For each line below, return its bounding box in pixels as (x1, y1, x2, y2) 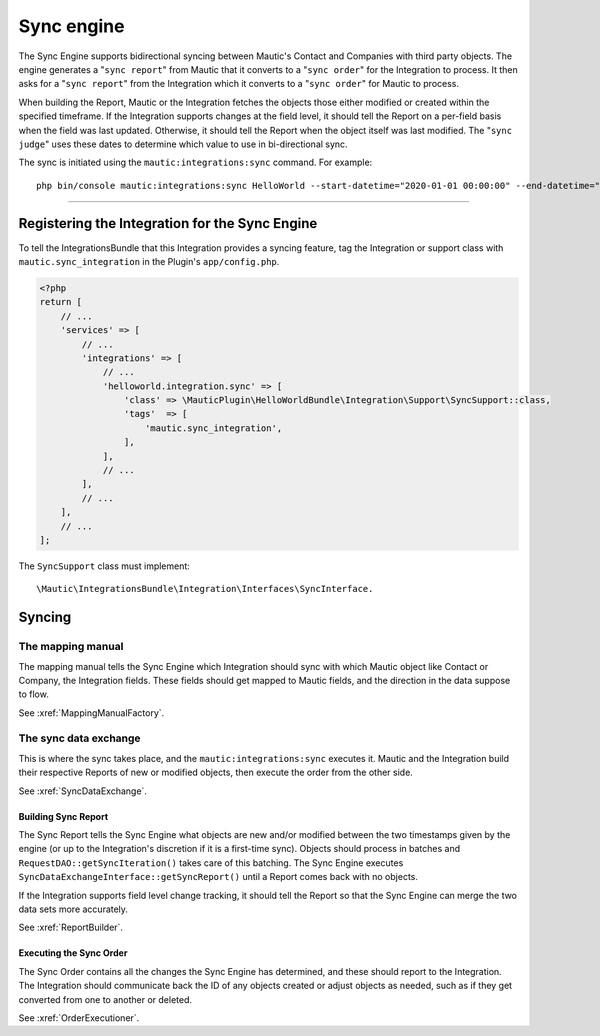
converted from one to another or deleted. (18, 993, 193, 1005)
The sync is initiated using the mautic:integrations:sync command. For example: (18, 156, 373, 169)
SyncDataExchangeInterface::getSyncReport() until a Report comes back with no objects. (18, 871, 419, 883)
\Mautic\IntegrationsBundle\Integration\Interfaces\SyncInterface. (36, 583, 374, 595)
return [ (39, 296, 83, 308)
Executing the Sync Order (18, 947, 128, 959)
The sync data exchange (18, 731, 141, 745)
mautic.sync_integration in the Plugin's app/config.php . (18, 255, 280, 267)
